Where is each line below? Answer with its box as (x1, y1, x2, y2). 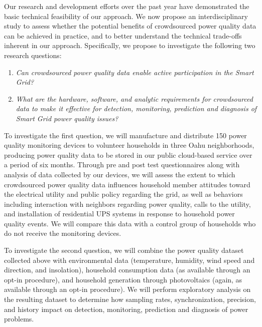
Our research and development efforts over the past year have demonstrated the (4, 1, 249, 11)
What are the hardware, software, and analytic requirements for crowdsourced (16, 93, 253, 104)
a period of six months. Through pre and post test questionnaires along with (4, 159, 240, 170)
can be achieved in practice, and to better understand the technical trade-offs (4, 30, 242, 41)
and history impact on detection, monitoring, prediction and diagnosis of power (4, 303, 248, 314)
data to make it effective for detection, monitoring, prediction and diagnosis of (16, 103, 257, 114)
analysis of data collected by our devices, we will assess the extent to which (4, 169, 235, 179)
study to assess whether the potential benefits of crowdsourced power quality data (4, 21, 256, 31)
